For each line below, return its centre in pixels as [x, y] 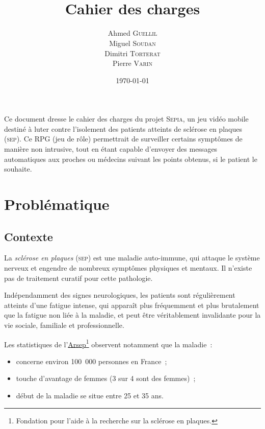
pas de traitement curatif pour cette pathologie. [78, 278]
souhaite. [18, 169]
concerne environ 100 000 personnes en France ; [91, 361]
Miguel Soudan [132, 43]
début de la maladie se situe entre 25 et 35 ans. [90, 396]
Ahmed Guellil [132, 33]
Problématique [57, 204]
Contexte [29, 236]
